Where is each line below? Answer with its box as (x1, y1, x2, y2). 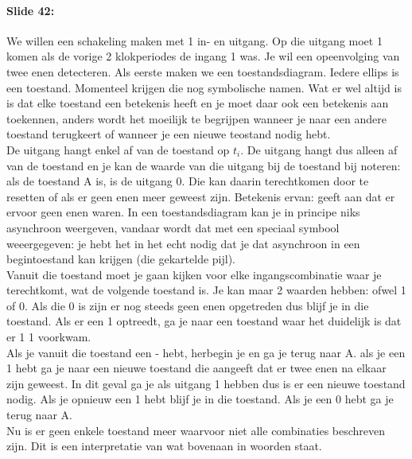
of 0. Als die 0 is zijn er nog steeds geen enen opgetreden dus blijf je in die (6, 297, 369, 313)
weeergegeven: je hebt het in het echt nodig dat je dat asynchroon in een (6, 235, 360, 251)
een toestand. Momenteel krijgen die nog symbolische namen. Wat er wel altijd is (6, 79, 402, 95)
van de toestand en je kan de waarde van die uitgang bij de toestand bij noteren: (6, 157, 401, 173)
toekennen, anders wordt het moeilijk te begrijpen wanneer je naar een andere (6, 110, 387, 126)
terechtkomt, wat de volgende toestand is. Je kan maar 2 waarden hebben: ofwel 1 (6, 282, 406, 298)
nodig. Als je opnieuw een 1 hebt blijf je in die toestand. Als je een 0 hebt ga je (6, 391, 394, 407)
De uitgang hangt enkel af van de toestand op (6, 141, 230, 158)
